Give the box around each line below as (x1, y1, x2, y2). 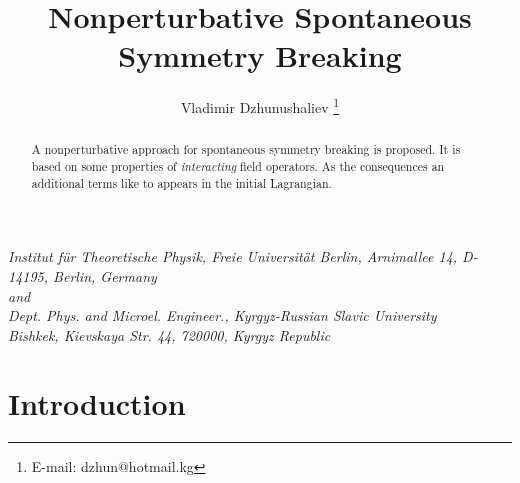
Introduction (8, 383, 186, 424)
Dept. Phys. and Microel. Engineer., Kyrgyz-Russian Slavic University (8, 305, 437, 326)
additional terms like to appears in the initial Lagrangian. (31, 174, 332, 191)
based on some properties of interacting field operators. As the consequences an (31, 158, 445, 175)
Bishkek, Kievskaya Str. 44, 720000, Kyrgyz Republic (8, 324, 331, 345)
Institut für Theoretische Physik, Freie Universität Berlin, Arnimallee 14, (8, 246, 458, 267)
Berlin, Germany (53, 265, 157, 286)
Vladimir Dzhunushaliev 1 (180, 94, 340, 117)
